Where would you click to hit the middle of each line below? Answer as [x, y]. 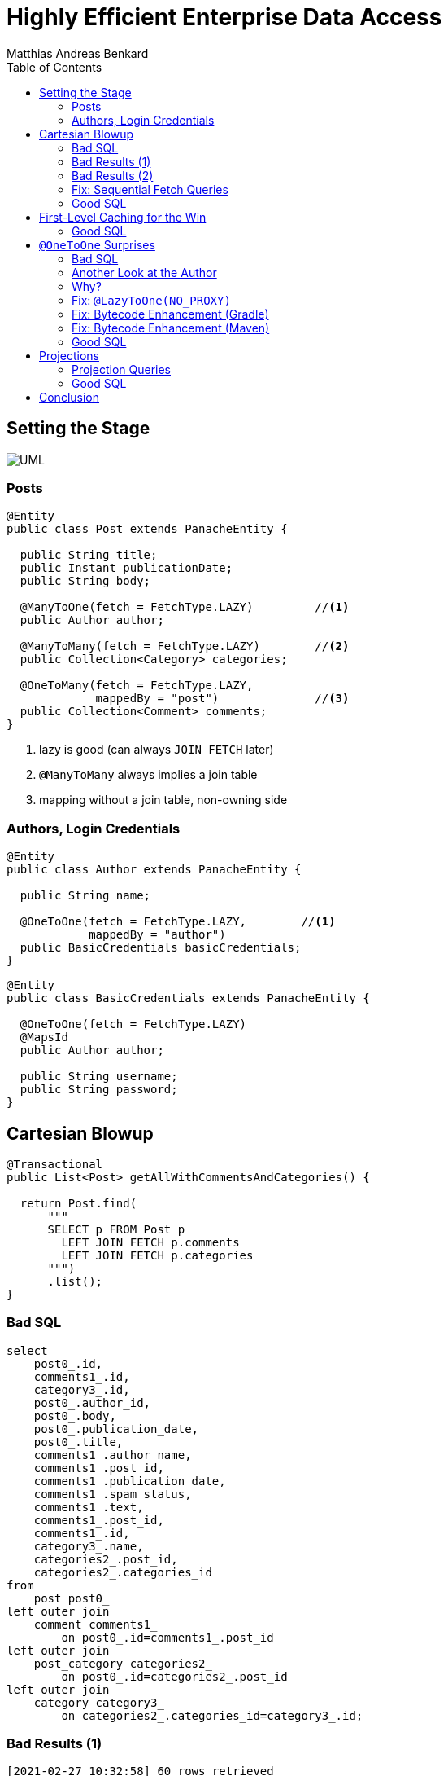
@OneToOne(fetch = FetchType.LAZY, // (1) [178, 922]
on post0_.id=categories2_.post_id [174, 1676]
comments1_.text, [89, 1507]
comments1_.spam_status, [113, 1494]
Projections [69, 355]
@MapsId [44, 1037]
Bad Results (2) [113, 175]
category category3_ [99, 1702]
